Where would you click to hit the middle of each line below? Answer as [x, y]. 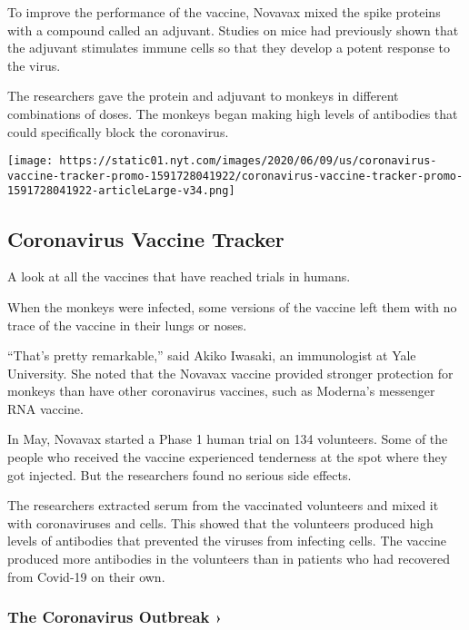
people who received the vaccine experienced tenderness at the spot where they [228, 457]
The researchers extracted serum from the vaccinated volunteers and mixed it [223, 505]
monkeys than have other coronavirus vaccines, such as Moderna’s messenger [221, 391]
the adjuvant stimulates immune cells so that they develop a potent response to [229, 48]
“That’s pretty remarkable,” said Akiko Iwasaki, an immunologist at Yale [212, 355]
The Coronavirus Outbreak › [115, 617]
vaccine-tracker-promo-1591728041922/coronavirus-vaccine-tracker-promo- [235, 176]
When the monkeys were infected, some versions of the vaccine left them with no [232, 306]
